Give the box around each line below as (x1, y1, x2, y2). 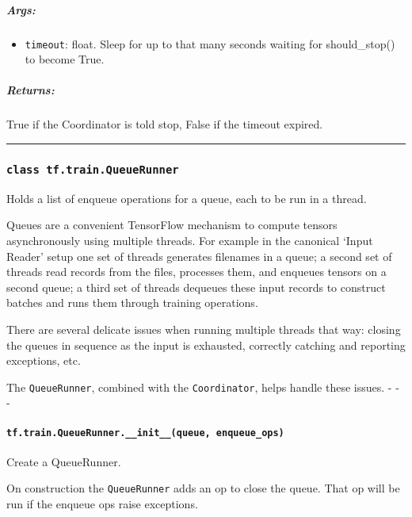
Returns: (6, 82, 55, 98)
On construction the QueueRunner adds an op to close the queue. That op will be (6, 480, 400, 496)
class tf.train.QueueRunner (6, 163, 179, 176)
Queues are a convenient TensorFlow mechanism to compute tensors (6, 216, 338, 233)
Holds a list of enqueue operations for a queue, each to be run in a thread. (6, 190, 367, 206)
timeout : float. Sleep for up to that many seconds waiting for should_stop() (25, 35, 395, 52)
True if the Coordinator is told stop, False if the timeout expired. (6, 116, 323, 132)
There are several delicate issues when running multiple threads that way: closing (6, 320, 401, 337)
